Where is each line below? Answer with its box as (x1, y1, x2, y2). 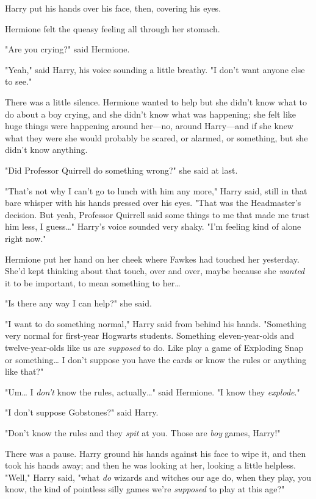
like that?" (5, 365, 44, 378)
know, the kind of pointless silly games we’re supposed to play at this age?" (5, 483, 285, 495)
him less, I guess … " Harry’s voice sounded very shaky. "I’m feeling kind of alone (5, 220, 301, 233)
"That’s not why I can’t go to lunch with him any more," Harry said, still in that (5, 184, 307, 197)
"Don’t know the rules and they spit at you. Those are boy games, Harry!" (5, 426, 281, 439)
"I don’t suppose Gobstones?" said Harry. (5, 406, 159, 419)
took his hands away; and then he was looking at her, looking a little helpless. (5, 459, 296, 472)
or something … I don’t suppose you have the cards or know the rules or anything (5, 353, 307, 366)
